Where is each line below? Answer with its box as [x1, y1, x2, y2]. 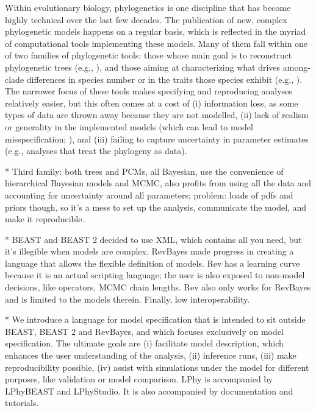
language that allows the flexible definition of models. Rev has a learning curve [5, 256, 300, 269]
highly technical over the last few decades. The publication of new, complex [5, 13, 287, 26]
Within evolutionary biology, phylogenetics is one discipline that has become [5, 1, 291, 13]
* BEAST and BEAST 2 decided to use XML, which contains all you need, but [5, 233, 302, 245]
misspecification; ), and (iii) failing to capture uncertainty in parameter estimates [5, 132, 309, 145]
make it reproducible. [5, 213, 85, 225]
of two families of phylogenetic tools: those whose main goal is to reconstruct [5, 49, 292, 61]
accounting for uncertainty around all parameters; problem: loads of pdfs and [5, 188, 293, 201]
